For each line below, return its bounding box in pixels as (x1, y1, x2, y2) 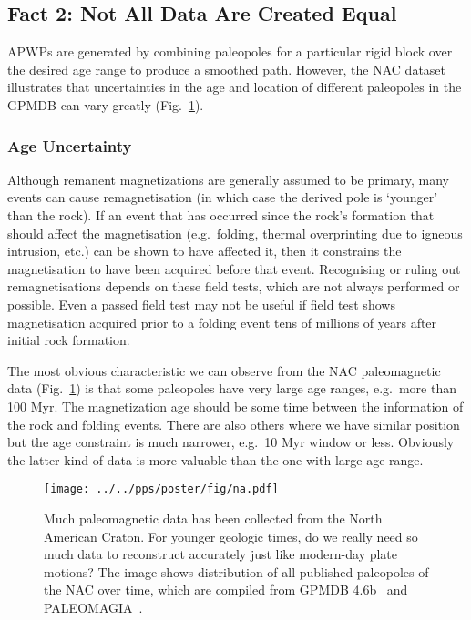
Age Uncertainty (7, 134, 132, 157)
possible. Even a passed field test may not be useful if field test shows (7, 294, 395, 313)
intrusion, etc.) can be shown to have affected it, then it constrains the (7, 241, 402, 260)
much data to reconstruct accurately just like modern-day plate (44, 544, 398, 564)
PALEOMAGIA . (44, 597, 143, 616)
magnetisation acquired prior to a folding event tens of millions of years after (7, 312, 437, 331)
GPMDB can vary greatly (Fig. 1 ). (7, 95, 204, 114)
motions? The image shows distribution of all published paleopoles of (44, 562, 429, 581)
